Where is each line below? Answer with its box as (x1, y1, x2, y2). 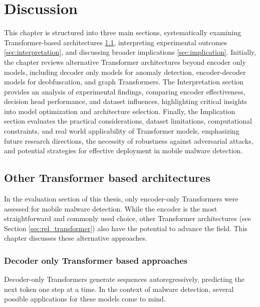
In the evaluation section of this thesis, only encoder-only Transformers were (4, 193, 238, 204)
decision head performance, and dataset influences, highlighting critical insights (4, 96, 247, 107)
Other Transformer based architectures (4, 170, 210, 185)
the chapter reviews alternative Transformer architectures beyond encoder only (4, 56, 246, 67)
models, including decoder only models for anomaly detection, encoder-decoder (4, 66, 246, 77)
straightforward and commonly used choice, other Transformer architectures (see (4, 213, 251, 224)
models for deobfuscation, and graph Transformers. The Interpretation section (4, 76, 243, 87)
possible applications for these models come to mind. (4, 293, 166, 304)
